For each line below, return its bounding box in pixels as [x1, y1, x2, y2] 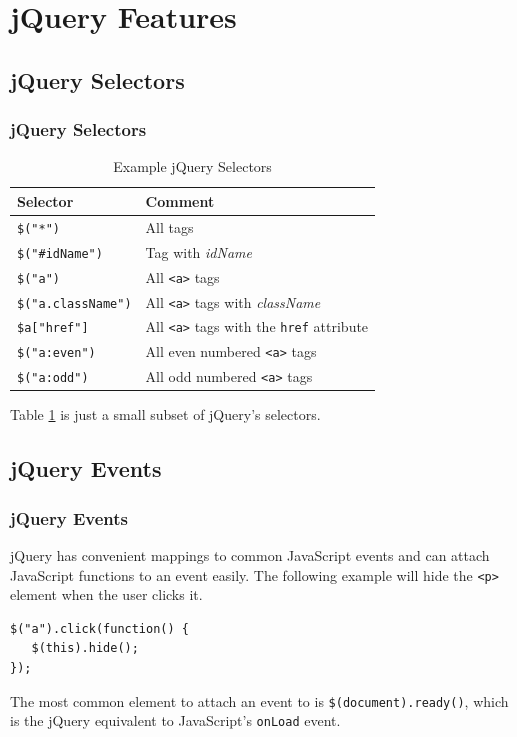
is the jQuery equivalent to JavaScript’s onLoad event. [10, 710, 341, 731]
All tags [145, 216, 194, 237]
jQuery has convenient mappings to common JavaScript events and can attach [10, 545, 490, 565]
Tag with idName [145, 241, 252, 262]
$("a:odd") [17, 371, 89, 386]
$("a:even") [17, 346, 96, 361]
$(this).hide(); [31, 641, 139, 656]
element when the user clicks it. [10, 584, 203, 605]
